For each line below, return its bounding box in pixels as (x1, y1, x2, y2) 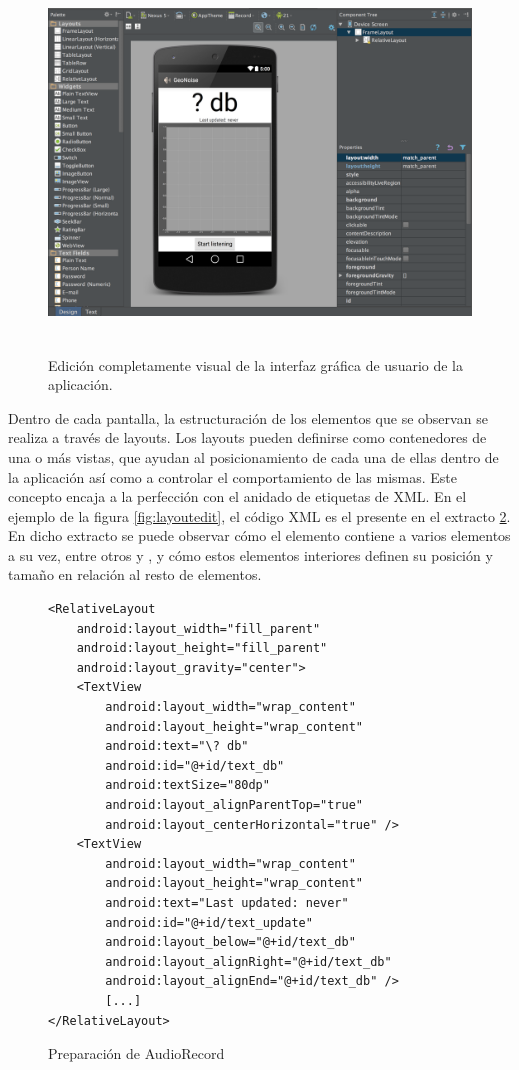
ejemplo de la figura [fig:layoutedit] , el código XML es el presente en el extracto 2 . (8, 505, 511, 526)
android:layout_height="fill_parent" (76, 641, 328, 656)
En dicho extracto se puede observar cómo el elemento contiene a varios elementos (8, 525, 511, 546)
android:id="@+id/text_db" (105, 758, 285, 773)
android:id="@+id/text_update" (105, 915, 313, 930)
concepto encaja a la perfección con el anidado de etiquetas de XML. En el (8, 486, 467, 507)
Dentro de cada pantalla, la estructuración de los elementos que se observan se (8, 407, 488, 428)
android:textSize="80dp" (105, 778, 270, 793)
